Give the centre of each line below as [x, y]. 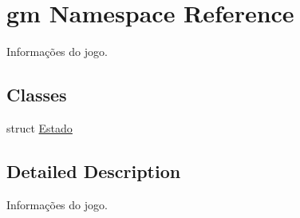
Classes [37, 95]
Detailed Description [94, 170]
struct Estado [39, 127]
